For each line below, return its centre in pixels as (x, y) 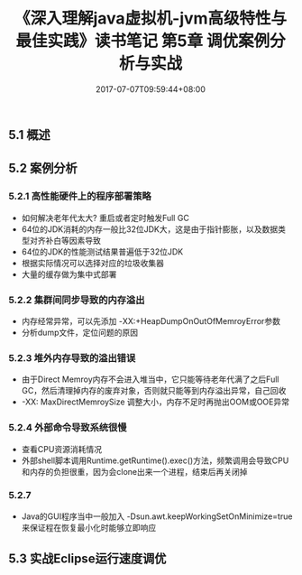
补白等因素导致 (73, 240)
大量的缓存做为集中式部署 (69, 274)
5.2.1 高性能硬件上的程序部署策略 (80, 197)
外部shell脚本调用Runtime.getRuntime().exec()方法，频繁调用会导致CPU (155, 460)
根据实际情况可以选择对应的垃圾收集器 (92, 263)
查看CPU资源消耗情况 (62, 449)
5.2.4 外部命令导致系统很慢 (68, 428)
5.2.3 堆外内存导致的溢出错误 (72, 357)
